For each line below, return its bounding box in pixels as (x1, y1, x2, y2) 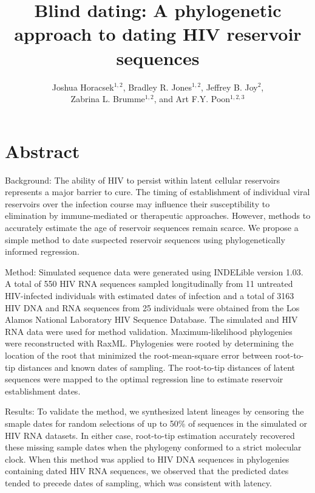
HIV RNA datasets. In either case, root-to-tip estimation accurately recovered (5, 429, 295, 441)
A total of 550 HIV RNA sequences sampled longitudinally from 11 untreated (5, 277, 293, 290)
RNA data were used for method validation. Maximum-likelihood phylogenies (5, 325, 293, 337)
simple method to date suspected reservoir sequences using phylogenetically (5, 233, 285, 246)
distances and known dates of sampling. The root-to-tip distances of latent (18, 360, 296, 373)
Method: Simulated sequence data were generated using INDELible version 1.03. (5, 265, 303, 278)
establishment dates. (5, 384, 81, 397)
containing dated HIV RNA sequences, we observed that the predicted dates (5, 464, 289, 477)
